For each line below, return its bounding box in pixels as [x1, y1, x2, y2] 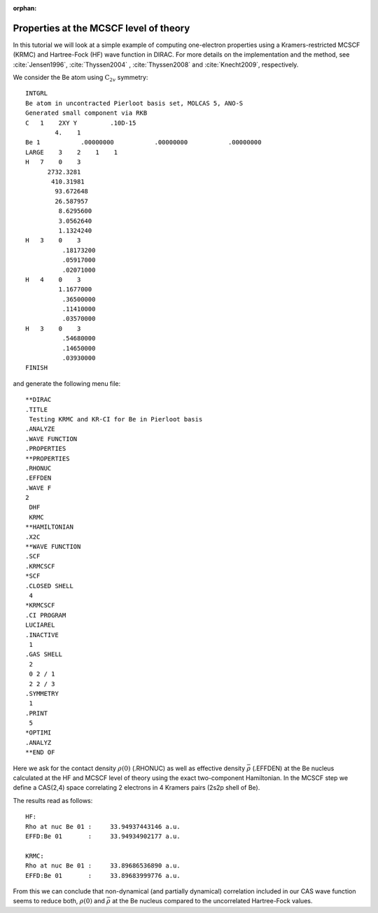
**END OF [25, 748, 55, 756]
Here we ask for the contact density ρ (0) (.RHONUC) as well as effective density [13, 764, 246, 772]
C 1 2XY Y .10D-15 [25, 119, 136, 127]
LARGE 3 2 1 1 [25, 148, 118, 156]
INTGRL [25, 90, 48, 97]
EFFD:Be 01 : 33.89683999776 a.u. [25, 872, 181, 879]
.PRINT [25, 709, 48, 717]
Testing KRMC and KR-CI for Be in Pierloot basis [29, 415, 203, 423]
